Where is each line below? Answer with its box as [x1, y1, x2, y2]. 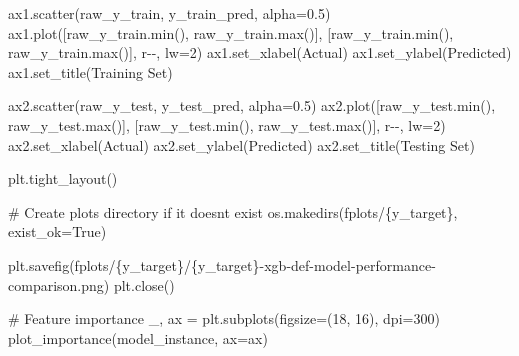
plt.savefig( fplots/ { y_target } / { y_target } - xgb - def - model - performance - [8, 254, 436, 275]
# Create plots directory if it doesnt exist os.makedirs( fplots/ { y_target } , [8, 201, 458, 222]
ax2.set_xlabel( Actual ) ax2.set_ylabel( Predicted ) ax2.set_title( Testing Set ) [8, 134, 475, 155]
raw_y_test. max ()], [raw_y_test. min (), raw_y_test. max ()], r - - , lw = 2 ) [8, 114, 446, 135]
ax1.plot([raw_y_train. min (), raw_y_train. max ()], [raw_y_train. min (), [8, 22, 454, 43]
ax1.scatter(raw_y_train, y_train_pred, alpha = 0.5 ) [8, 3, 331, 23]
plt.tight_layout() [8, 168, 118, 189]
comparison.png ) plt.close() [8, 274, 175, 295]
